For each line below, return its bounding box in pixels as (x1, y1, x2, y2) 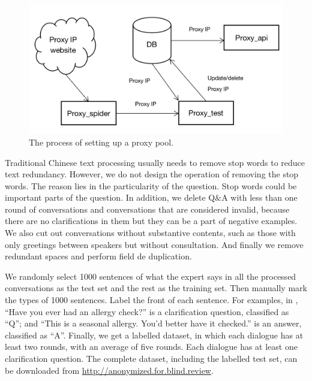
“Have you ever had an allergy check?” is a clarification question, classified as (5, 305, 289, 317)
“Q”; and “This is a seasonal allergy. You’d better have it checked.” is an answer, (5, 317, 302, 329)
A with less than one (221, 191, 298, 204)
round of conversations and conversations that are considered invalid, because (5, 202, 290, 215)
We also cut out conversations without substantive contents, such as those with (5, 226, 296, 239)
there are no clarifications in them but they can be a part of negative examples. (5, 214, 298, 227)
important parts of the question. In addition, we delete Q (5, 191, 215, 204)
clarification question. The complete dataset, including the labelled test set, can (5, 352, 298, 364)
